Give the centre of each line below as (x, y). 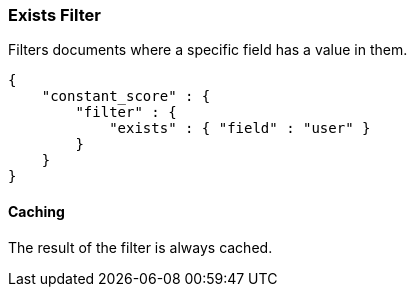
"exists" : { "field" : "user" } (240, 128)
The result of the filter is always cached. (140, 247)
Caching (36, 211)
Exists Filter (54, 15)
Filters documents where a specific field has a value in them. (208, 50)
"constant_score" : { (126, 96)
